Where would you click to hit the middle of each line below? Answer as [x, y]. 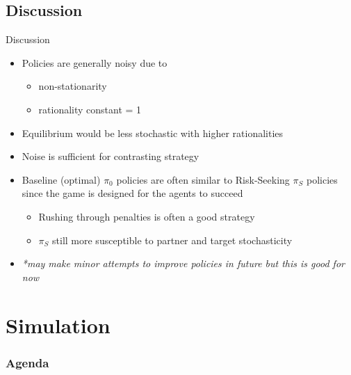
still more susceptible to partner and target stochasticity [172, 240]
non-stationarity [73, 86]
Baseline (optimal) [61, 179]
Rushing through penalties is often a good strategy [147, 216]
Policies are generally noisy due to [95, 62]
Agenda [27, 362]
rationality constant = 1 [90, 109]
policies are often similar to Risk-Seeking [203, 179]
